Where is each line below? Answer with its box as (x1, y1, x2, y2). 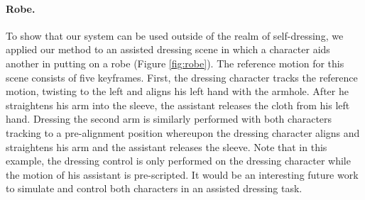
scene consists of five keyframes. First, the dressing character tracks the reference (6, 70, 358, 84)
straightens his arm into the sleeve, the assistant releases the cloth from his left (6, 97, 350, 112)
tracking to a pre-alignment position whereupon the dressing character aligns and (6, 125, 360, 140)
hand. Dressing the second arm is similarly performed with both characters (6, 111, 332, 126)
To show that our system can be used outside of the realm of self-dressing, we (6, 28, 344, 43)
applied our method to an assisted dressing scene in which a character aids (6, 42, 330, 57)
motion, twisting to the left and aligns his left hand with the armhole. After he (6, 84, 349, 99)
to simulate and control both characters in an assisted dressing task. (6, 181, 303, 196)
